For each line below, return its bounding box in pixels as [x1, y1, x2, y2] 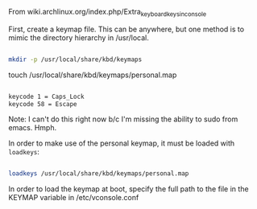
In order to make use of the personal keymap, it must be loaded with [8, 138, 235, 148]
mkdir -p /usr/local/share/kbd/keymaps [8, 55, 143, 64]
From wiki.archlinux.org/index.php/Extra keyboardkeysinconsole [8, 7, 207, 18]
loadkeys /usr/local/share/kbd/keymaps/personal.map [8, 170, 189, 178]
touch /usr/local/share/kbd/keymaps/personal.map [8, 70, 177, 80]
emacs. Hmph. [8, 123, 57, 133]
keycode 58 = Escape [8, 100, 78, 108]
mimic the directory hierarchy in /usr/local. [8, 32, 149, 43]
